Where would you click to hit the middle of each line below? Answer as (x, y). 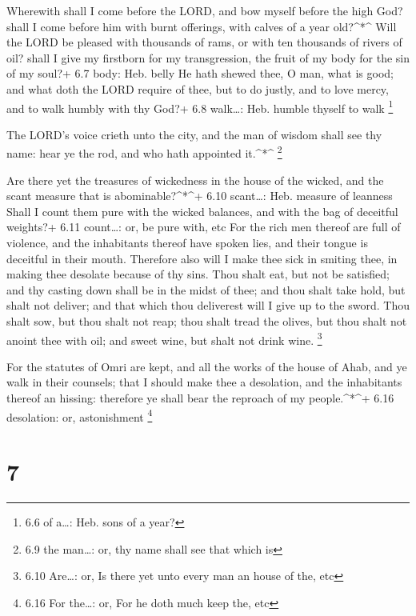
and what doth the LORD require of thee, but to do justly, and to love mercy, (198, 88)
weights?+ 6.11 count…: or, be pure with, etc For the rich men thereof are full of (204, 227)
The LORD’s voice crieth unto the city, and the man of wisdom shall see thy (194, 134)
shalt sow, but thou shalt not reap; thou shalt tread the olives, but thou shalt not (207, 321)
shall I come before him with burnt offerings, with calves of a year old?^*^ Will (202, 26)
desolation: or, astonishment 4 (80, 415)
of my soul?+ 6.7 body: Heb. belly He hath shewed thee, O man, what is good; (200, 73)
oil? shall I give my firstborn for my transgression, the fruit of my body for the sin (208, 57)
